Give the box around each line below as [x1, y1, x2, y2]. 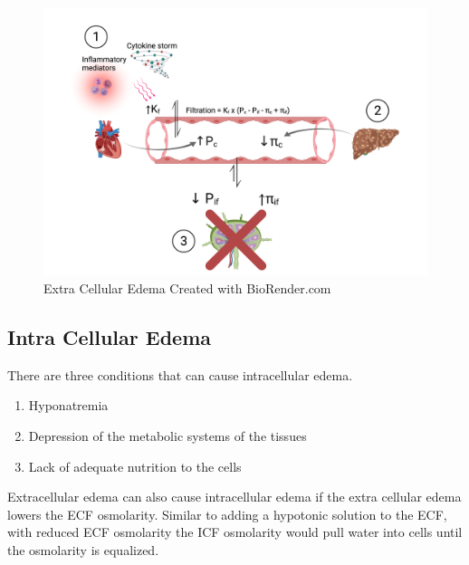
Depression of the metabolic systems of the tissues [28, 426, 307, 445]
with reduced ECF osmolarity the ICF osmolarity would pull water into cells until [7, 522, 463, 541]
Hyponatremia [28, 396, 109, 415]
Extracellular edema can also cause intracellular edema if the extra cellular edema [7, 487, 462, 506]
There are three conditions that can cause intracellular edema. [7, 365, 353, 384]
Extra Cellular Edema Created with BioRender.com [43, 279, 331, 298]
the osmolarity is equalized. [7, 541, 159, 560]
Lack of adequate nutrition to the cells [28, 456, 242, 475]
